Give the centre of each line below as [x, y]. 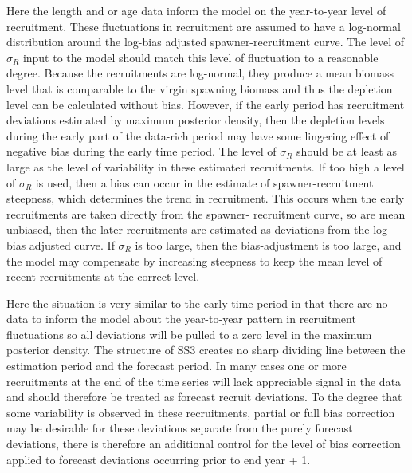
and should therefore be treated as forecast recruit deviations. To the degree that [204, 397]
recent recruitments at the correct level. [103, 276]
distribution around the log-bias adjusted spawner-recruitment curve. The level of [206, 42]
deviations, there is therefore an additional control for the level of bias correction [204, 444]
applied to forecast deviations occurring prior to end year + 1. [159, 459]
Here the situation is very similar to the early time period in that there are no [197, 303]
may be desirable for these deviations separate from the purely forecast [180, 428]
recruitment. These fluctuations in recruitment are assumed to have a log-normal [204, 26]
